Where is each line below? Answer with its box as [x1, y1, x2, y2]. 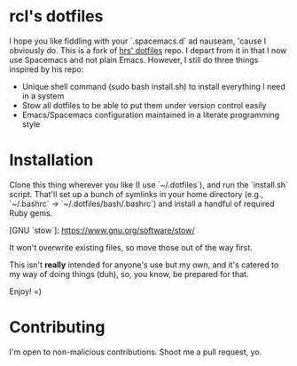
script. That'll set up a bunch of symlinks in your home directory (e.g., [9, 188, 264, 199]
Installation [9, 150, 94, 171]
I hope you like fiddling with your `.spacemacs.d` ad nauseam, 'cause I [9, 36, 267, 46]
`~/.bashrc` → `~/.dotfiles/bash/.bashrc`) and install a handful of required [9, 198, 275, 209]
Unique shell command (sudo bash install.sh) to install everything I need [21, 81, 286, 91]
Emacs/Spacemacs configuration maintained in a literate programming [21, 109, 280, 120]
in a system [21, 91, 65, 101]
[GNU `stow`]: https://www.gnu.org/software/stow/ [9, 225, 195, 235]
